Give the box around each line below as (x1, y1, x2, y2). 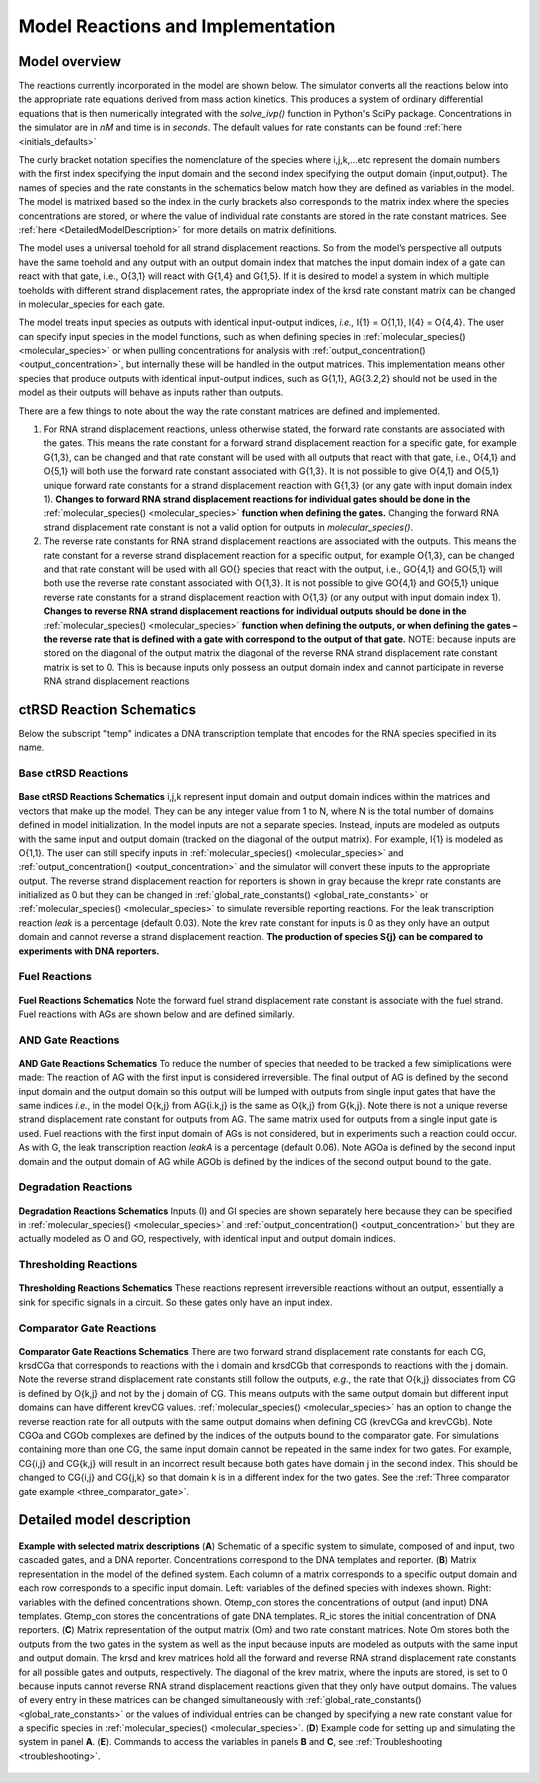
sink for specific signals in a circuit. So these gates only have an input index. (18, 1296, 333, 1308)
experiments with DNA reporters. (18, 945, 160, 957)
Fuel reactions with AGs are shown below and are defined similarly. (18, 1008, 295, 1020)
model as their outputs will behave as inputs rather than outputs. (18, 386, 284, 399)
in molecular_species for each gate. (18, 298, 165, 310)
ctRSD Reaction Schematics (18, 701, 197, 718)
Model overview (18, 53, 122, 70)
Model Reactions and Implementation (18, 15, 336, 37)
